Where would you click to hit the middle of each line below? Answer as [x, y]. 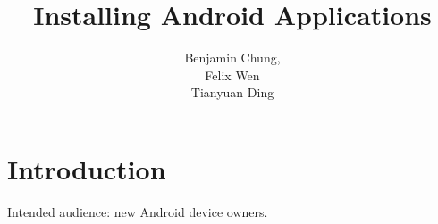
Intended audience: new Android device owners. [138, 211]
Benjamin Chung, [232, 58]
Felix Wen [232, 75]
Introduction [87, 168]
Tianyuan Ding [232, 92]
